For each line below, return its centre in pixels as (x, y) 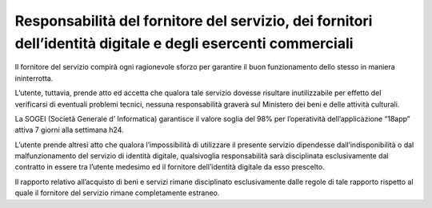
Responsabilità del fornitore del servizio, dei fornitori (194, 21)
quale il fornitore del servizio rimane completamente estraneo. (117, 193)
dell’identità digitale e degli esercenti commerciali (184, 43)
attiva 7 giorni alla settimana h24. (69, 130)
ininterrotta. (34, 78)
